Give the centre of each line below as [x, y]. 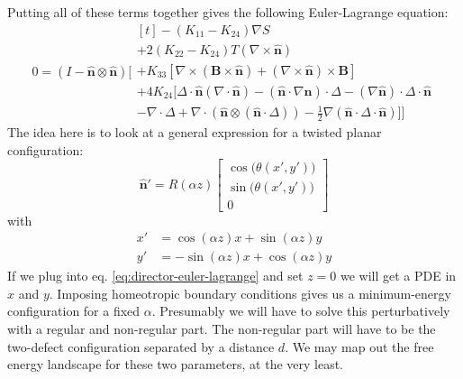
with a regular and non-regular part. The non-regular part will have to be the [222, 328]
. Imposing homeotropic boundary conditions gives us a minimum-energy [250, 293]
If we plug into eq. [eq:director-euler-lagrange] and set [155, 276]
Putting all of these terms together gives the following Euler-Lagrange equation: [228, 12]
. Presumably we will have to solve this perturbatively [301, 311]
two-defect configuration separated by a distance [141, 346]
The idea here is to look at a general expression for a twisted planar [195, 132]
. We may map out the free [359, 346]
